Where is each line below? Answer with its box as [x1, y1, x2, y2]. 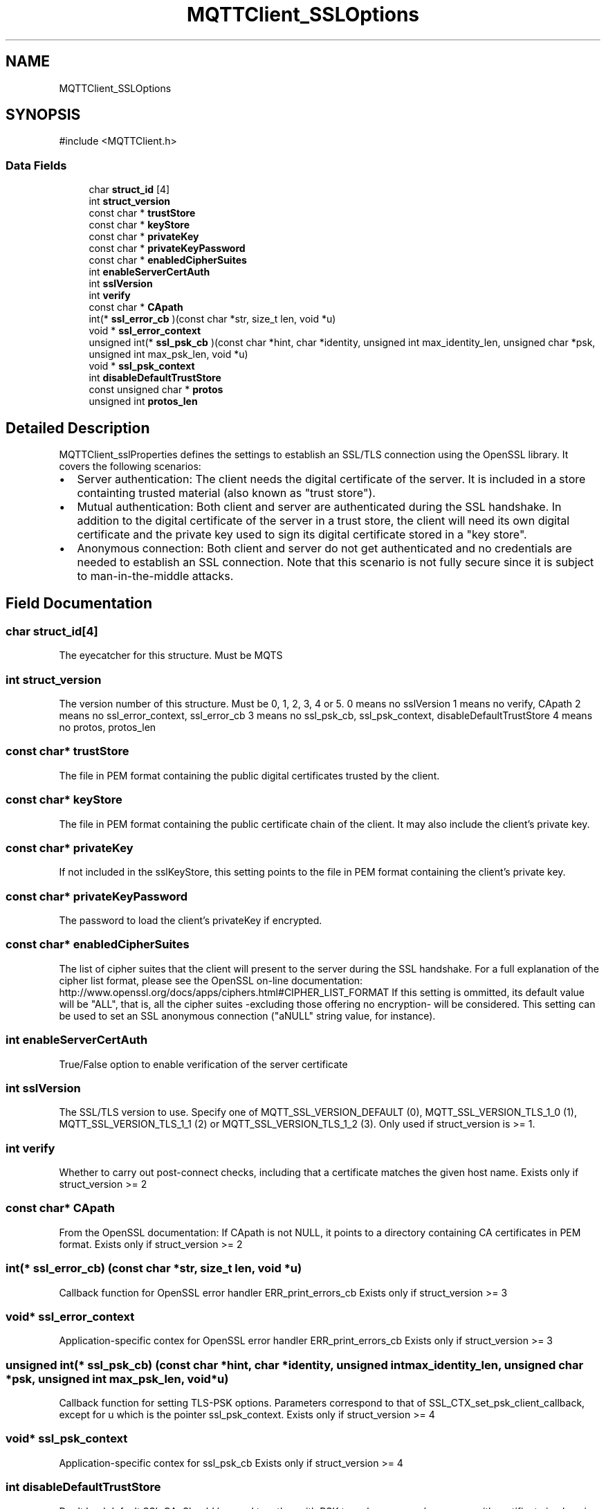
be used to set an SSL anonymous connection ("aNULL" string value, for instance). [59, 1009, 436, 1022]
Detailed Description [6, 419, 150, 437]
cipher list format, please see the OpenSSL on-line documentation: [59, 974, 363, 986]
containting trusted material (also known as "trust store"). [77, 486, 376, 500]
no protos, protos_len [59, 721, 156, 733]
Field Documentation [6, 595, 152, 613]
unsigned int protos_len [89, 395, 198, 408]
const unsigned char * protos [89, 383, 223, 396]
